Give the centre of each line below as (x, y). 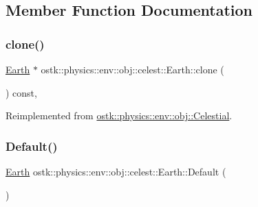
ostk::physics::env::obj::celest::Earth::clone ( (132, 69)
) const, (21, 92)
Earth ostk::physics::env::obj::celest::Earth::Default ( (116, 171)
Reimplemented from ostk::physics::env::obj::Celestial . (119, 115)
